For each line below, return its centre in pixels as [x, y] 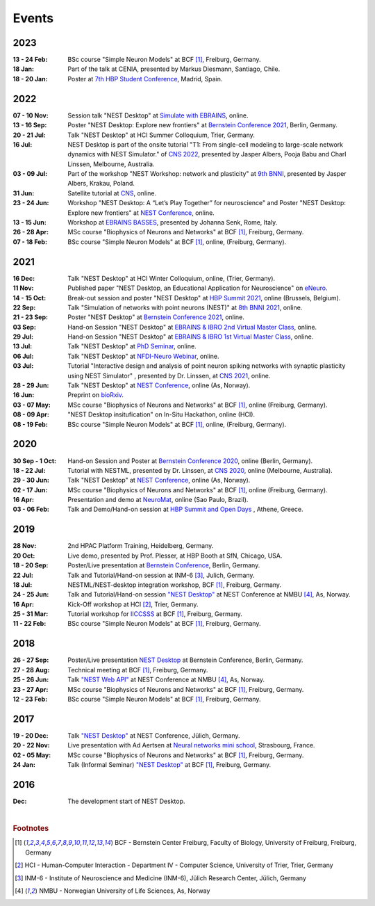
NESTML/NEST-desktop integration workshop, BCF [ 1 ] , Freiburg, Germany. [174, 585]
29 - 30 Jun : [31, 480]
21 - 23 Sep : [31, 317]
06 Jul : [23, 356]
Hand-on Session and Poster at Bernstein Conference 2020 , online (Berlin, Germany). [190, 461]
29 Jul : [23, 337]
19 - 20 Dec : [31, 735]
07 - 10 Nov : [31, 115]
